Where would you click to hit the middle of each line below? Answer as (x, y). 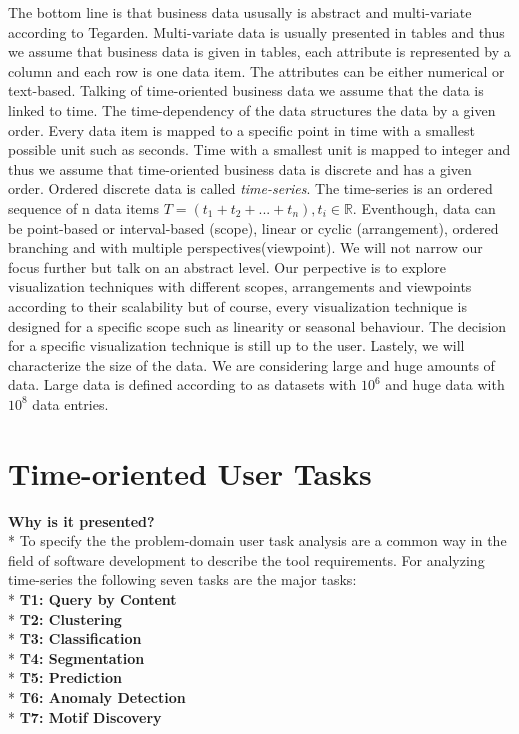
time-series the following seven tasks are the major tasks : (182, 579)
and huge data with (445, 384)
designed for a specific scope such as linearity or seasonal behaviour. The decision (257, 325)
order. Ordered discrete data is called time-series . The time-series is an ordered (250, 188)
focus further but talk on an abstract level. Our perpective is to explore (227, 266)
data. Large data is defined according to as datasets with (182, 384)
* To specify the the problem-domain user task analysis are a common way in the (257, 540)
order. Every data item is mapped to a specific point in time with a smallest (241, 129)
